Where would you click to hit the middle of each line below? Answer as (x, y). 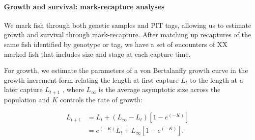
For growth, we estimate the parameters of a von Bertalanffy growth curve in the (126, 70)
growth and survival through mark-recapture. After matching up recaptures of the (127, 35)
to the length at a (216, 80)
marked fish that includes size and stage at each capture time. (97, 54)
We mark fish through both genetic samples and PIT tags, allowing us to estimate (128, 25)
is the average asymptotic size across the (159, 89)
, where (73, 89)
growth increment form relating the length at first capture (91, 80)
